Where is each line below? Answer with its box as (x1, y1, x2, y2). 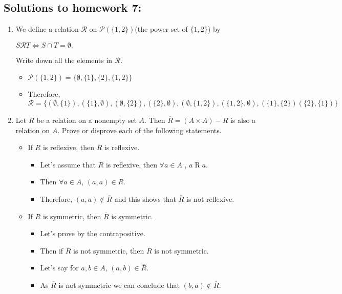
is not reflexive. (186, 193, 234, 204)
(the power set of (135, 24, 188, 34)
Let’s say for (40, 262, 79, 273)
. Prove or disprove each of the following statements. (57, 124, 222, 135)
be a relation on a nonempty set (36, 114, 137, 125)
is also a (230, 114, 256, 125)
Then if (40, 245, 63, 256)
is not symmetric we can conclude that (58, 279, 180, 290)
